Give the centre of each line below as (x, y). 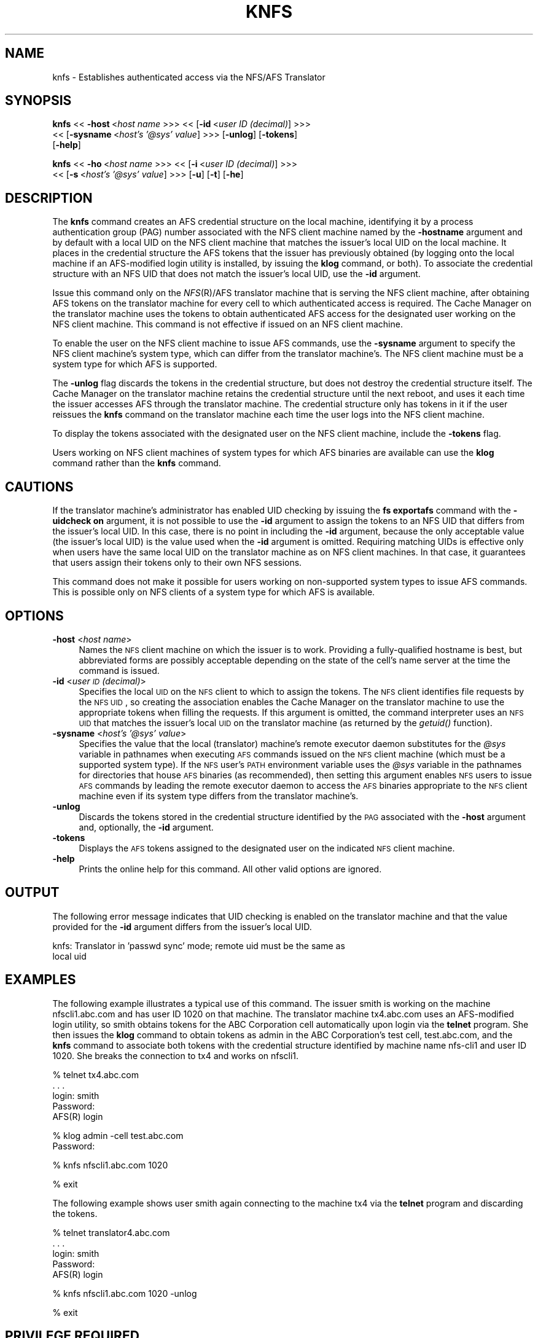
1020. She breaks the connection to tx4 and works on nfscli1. (176, 1055)
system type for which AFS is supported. (135, 364)
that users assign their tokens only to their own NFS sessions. (177, 563)
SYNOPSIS (38, 101)
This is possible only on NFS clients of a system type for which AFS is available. (214, 592)
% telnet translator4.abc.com (111, 1232)
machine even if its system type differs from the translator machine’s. (219, 796)
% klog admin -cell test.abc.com (118, 1135)
